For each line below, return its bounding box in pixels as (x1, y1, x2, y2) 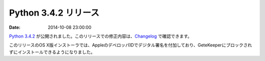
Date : (9, 24, 21, 30)
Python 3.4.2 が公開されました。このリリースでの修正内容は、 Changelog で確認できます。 (9, 33, 192, 39)
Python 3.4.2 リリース (9, 7, 100, 18)
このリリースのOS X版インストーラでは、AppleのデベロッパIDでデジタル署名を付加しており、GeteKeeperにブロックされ (9, 42, 252, 48)
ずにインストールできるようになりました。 (9, 49, 95, 55)
